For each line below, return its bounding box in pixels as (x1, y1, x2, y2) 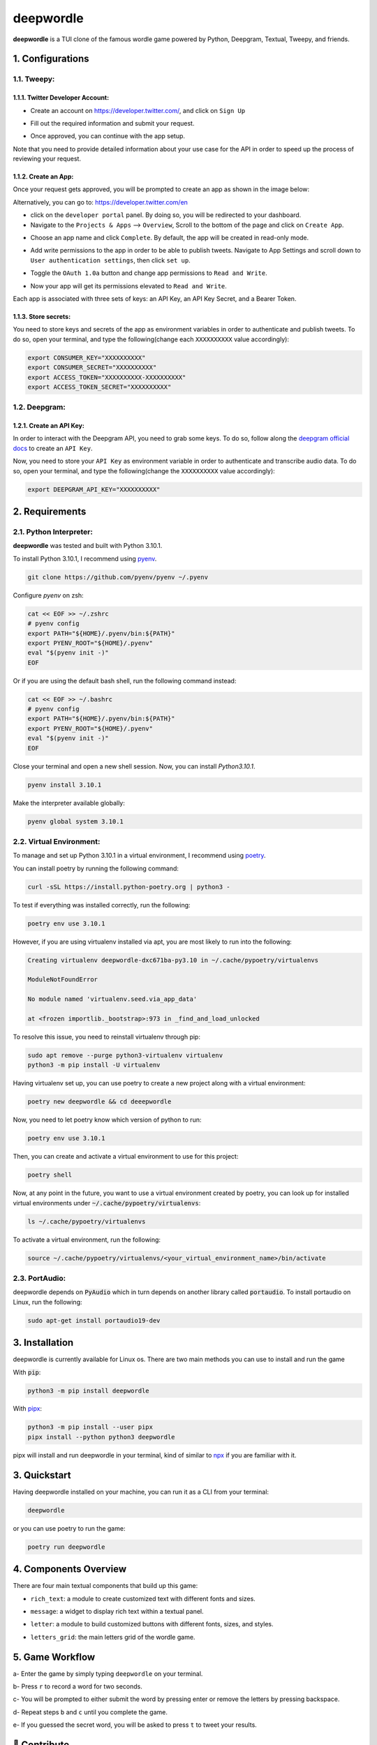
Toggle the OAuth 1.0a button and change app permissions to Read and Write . (30, 269, 268, 277)
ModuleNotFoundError (27, 976, 98, 983)
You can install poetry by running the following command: (13, 864, 179, 872)
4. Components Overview (13, 1564, 127, 1575)
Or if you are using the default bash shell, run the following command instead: (13, 676, 237, 685)
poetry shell (27, 1171, 73, 1179)
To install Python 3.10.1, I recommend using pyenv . (13, 554, 157, 563)
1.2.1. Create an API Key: (13, 422, 85, 430)
